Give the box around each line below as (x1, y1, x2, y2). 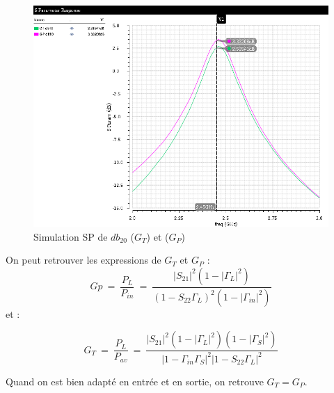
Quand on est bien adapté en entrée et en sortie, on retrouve (6, 374, 264, 388)
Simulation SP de (33, 229, 108, 243)
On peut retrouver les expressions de (6, 252, 161, 267)
